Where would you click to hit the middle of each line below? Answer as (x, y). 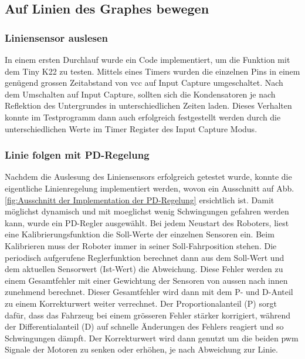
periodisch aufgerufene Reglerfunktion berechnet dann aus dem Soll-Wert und (145, 257)
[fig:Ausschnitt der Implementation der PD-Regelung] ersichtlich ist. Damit (140, 199)
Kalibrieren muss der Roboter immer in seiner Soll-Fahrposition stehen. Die (141, 245)
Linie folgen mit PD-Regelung (77, 155)
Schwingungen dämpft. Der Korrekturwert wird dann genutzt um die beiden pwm (152, 338)
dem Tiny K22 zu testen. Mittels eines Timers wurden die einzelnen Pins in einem (152, 71)
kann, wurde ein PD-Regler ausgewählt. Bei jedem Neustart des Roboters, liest (147, 222)
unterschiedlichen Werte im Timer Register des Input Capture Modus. (131, 128)
